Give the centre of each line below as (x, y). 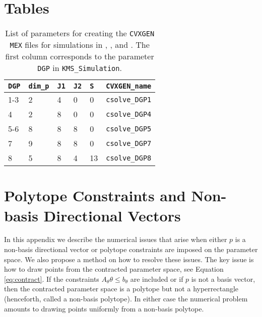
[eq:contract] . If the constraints (52, 279)
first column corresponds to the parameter (80, 56)
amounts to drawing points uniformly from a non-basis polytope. (104, 308)
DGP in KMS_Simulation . (80, 68)
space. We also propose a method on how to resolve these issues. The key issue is (129, 259)
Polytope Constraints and (95, 195)
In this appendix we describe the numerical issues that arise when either (116, 239)
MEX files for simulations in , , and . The (80, 45)
